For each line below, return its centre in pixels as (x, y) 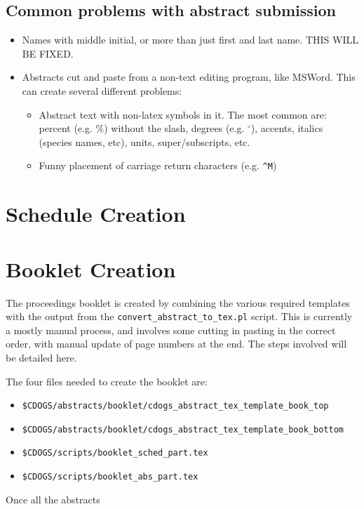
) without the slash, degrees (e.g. (174, 128)
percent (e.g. (66, 128)
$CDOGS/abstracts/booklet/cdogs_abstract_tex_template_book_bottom (183, 429)
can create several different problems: (102, 90)
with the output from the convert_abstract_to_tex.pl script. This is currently (179, 316)
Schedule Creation (96, 214)
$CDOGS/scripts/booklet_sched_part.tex (115, 453)
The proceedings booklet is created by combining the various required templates (178, 302)
